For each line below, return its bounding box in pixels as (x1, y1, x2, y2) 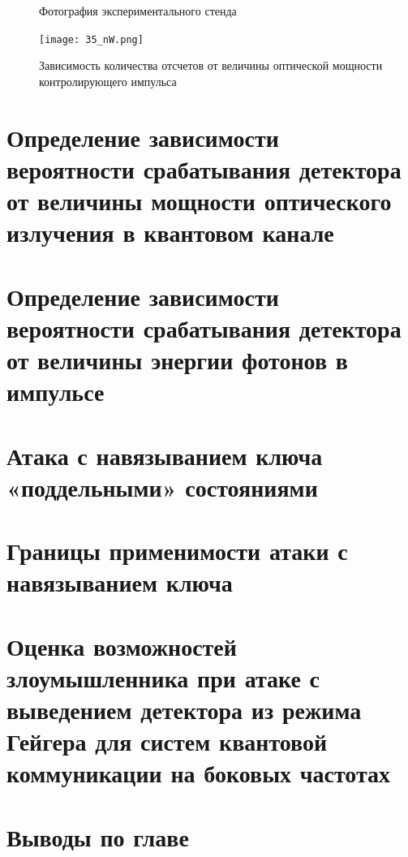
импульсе (6, 375, 105, 408)
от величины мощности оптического (6, 184, 392, 217)
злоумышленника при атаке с (6, 661, 320, 694)
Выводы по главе (6, 820, 189, 853)
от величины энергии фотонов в (6, 342, 348, 376)
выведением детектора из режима (6, 693, 362, 726)
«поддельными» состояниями (6, 470, 318, 503)
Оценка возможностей (6, 629, 237, 662)
